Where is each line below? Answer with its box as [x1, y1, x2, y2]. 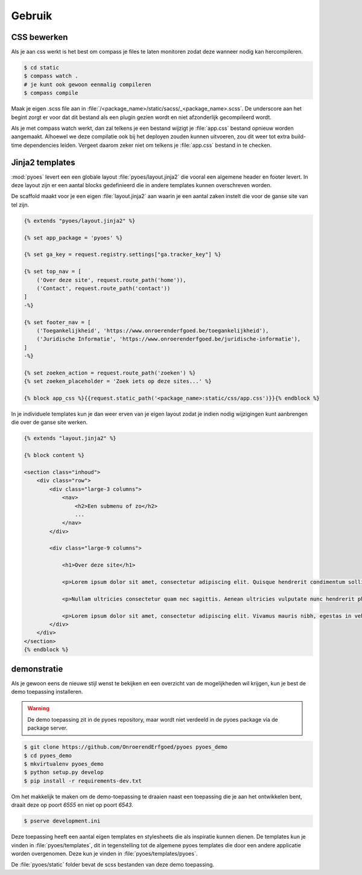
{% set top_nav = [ [24, 268, 81, 275]
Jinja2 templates [11, 157, 75, 167]
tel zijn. [11, 201, 30, 208]
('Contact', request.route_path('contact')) [36, 284, 171, 292]
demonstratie [11, 664, 63, 674]
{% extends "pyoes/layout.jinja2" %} [24, 217, 136, 224]
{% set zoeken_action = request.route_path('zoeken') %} [24, 369, 196, 376]
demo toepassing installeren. [11, 688, 83, 696]
